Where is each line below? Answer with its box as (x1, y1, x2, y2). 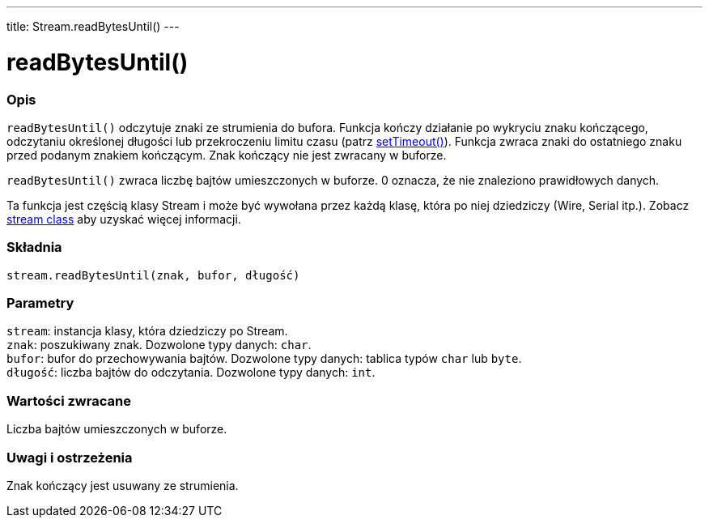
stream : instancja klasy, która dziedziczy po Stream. (6, 324, 288, 339)
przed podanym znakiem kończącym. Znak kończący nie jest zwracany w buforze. (6, 147, 447, 162)
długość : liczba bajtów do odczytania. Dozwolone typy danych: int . (6, 365, 376, 380)
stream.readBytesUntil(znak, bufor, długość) (6, 268, 300, 282)
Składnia (6, 239, 62, 256)
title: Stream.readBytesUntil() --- (6, 19, 180, 33)
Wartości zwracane (6, 392, 131, 409)
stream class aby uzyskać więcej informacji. (6, 211, 241, 226)
